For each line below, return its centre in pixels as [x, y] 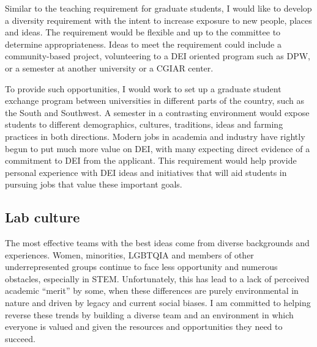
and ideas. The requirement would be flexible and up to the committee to [143, 32]
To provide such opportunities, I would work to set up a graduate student [143, 88]
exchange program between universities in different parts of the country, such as [155, 100]
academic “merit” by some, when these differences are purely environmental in [152, 290]
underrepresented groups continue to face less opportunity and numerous [141, 267]
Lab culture [43, 217]
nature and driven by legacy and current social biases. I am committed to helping [158, 303]
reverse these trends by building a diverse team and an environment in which [149, 314]
